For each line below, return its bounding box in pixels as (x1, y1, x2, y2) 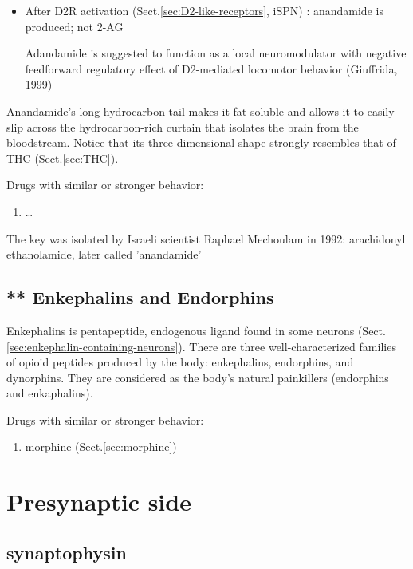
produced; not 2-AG (25, 18, 124, 34)
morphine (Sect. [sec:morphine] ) (25, 438, 177, 455)
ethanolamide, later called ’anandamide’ (6, 246, 202, 263)
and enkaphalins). (6, 385, 93, 401)
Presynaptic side (6, 485, 191, 518)
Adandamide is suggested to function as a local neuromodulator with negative (25, 45, 407, 61)
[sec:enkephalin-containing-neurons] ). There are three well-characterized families (6, 338, 396, 354)
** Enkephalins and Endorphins (6, 285, 274, 310)
